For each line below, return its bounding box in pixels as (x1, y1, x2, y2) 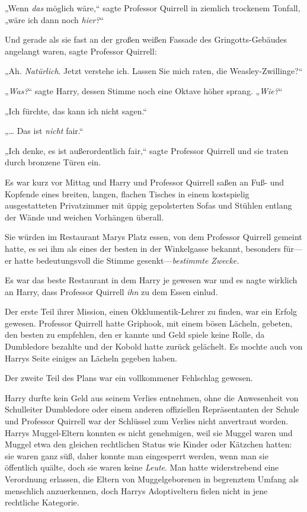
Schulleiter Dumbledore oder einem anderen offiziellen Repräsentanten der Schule (5, 403, 299, 415)
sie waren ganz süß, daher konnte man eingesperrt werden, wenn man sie (5, 449, 268, 462)
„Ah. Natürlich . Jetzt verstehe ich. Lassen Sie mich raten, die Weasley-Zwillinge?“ (5, 65, 303, 77)
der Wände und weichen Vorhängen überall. (5, 210, 164, 223)
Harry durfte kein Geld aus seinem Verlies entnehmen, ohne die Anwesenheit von (5, 391, 299, 404)
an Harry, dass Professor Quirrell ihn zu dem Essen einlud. (5, 285, 218, 297)
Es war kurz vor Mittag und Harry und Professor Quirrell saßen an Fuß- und (5, 175, 284, 188)
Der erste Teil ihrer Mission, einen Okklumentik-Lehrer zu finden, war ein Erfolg (5, 305, 298, 318)
